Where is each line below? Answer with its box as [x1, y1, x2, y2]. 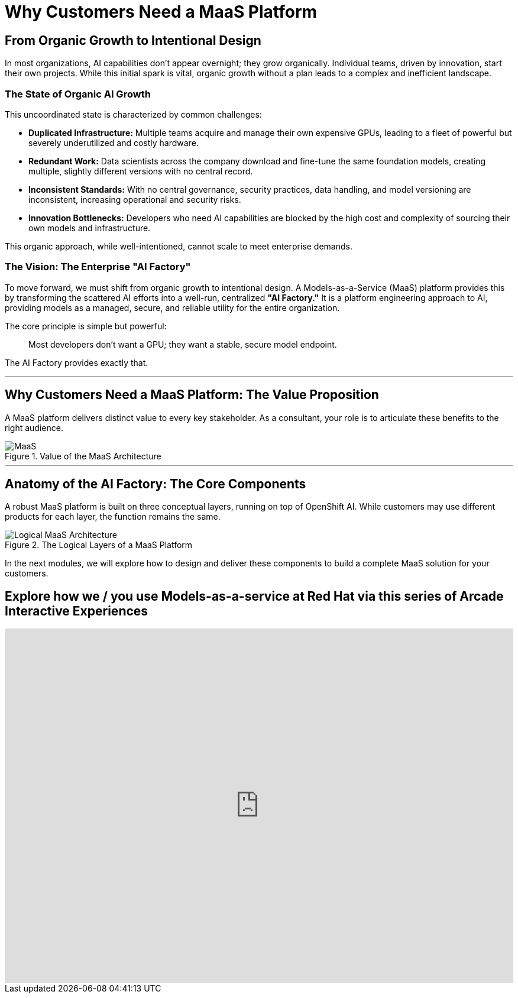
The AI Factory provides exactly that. [5, 357, 148, 368]
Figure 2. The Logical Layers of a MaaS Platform [5, 540, 193, 550]
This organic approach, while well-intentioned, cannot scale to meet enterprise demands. [5, 241, 352, 251]
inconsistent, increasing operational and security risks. [28, 194, 241, 205]
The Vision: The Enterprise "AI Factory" [5, 261, 191, 273]
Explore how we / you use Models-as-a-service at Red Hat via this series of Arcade [5, 588, 504, 604]
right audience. [5, 422, 63, 433]
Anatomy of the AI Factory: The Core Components [5, 476, 306, 491]
